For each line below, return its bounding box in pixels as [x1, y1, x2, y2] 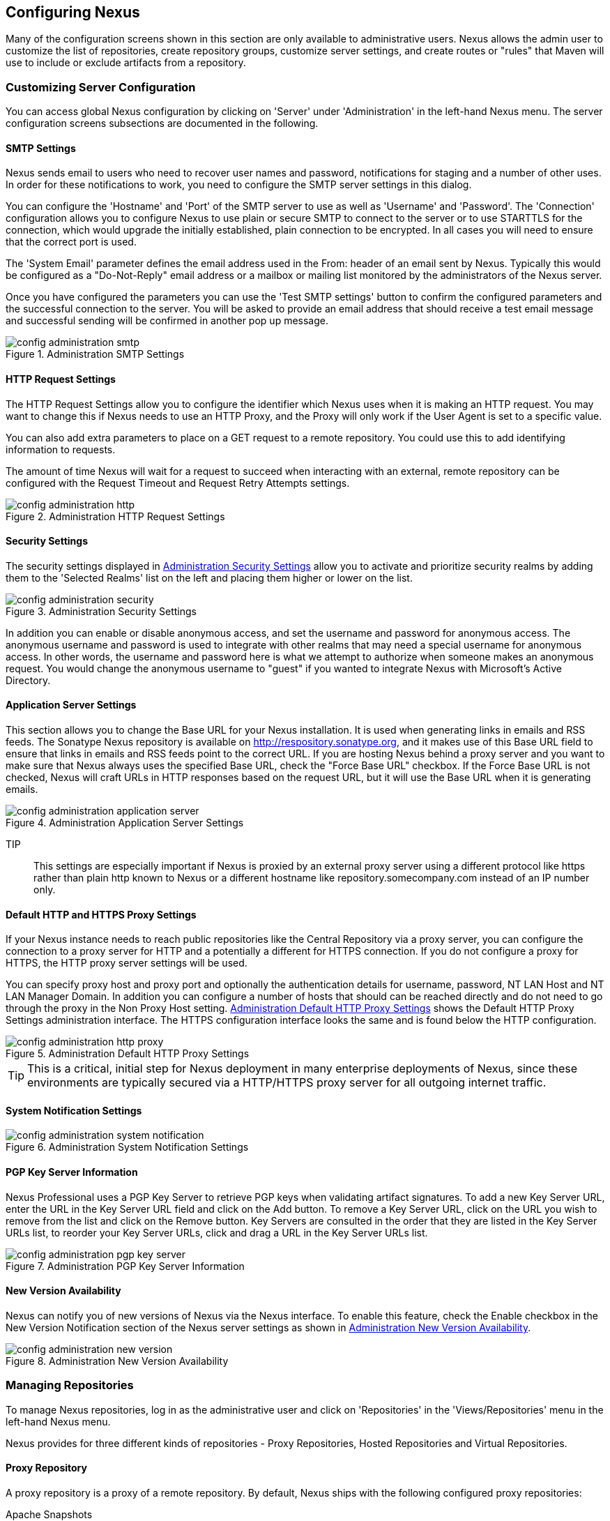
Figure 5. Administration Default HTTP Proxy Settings [6, 1047, 250, 1060]
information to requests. [6, 443, 116, 455]
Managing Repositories [6, 1378, 134, 1393]
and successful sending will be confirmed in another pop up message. [6, 315, 328, 327]
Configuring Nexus [6, 3, 140, 21]
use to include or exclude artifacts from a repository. [6, 56, 246, 69]
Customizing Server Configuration [6, 80, 196, 94]
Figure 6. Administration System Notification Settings [6, 1141, 249, 1153]
